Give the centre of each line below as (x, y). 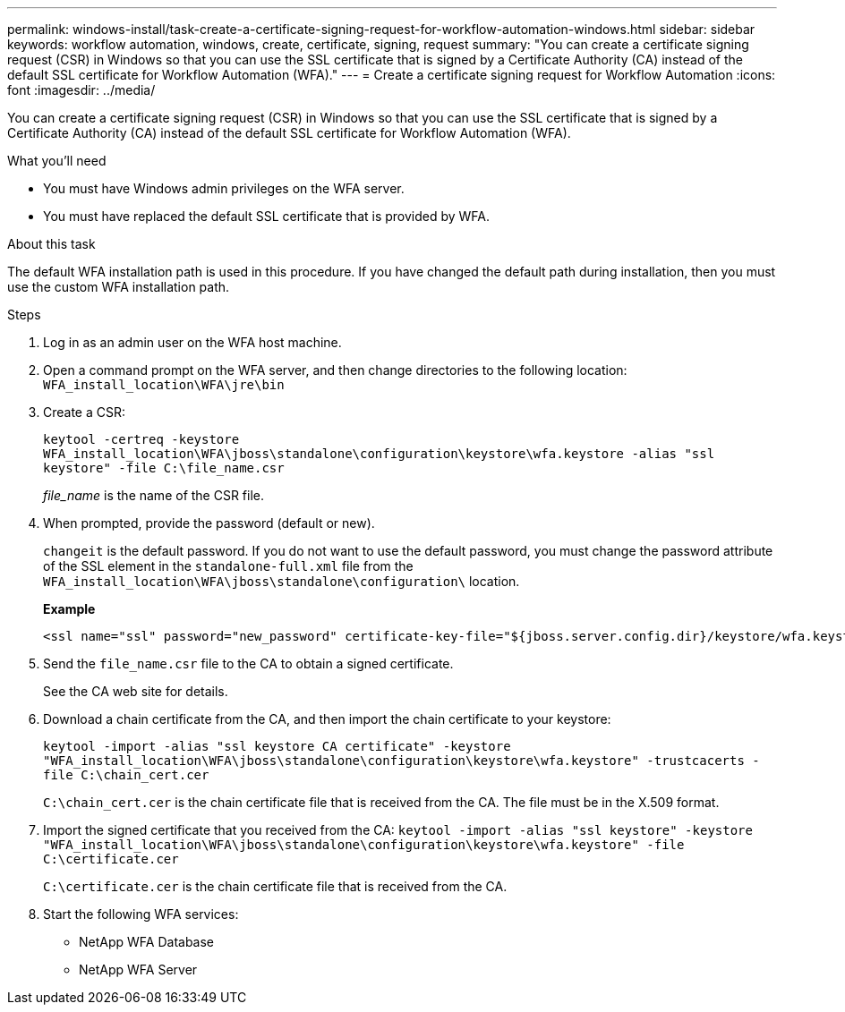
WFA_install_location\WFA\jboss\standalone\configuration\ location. (282, 581)
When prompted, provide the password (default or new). (209, 523)
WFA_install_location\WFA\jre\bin (164, 385)
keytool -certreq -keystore (141, 439)
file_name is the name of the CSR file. (154, 495)
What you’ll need (57, 161)
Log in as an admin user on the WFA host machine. (192, 342)
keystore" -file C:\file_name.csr (164, 468)
